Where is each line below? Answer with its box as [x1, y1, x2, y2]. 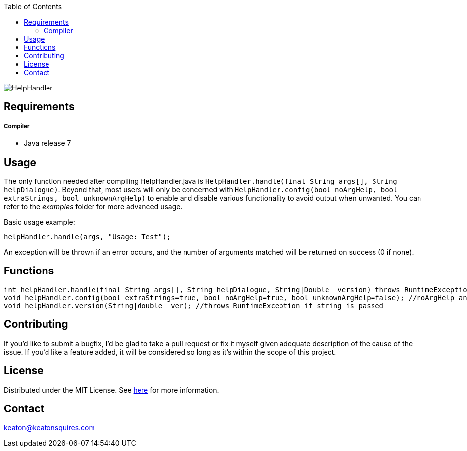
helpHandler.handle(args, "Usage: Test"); [4, 233, 171, 241]
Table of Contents [4, 2, 62, 11]
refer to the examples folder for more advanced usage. [4, 202, 183, 211]
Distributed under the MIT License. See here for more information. [4, 385, 219, 394]
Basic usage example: [4, 218, 75, 226]
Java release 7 [24, 139, 71, 148]
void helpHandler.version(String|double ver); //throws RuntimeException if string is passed [4, 301, 384, 310]
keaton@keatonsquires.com [4, 423, 95, 432]
